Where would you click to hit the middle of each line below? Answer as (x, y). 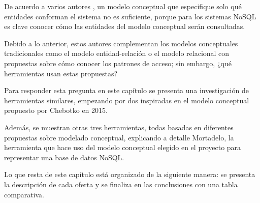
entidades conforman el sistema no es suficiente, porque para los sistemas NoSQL (130, 16)
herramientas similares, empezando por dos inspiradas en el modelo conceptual (127, 100)
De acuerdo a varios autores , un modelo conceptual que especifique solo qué (123, 6)
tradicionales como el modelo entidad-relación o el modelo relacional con (117, 53)
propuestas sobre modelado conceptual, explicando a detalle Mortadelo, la (119, 137)
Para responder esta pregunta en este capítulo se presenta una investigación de (126, 90)
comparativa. (24, 194)
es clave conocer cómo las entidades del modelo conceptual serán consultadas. (125, 26)
